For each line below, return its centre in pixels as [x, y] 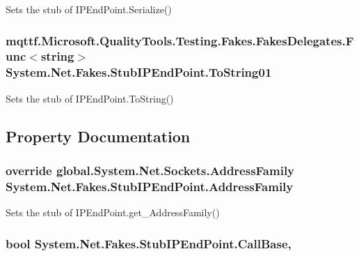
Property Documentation [98, 136]
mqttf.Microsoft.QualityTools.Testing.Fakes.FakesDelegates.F [180, 40]
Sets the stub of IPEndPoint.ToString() [90, 98]
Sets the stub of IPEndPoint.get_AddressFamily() [113, 212]
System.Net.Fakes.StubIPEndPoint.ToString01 [139, 72]
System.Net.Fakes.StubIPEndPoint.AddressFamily [150, 186]
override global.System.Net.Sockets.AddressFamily [150, 170]
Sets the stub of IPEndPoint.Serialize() [89, 9]
